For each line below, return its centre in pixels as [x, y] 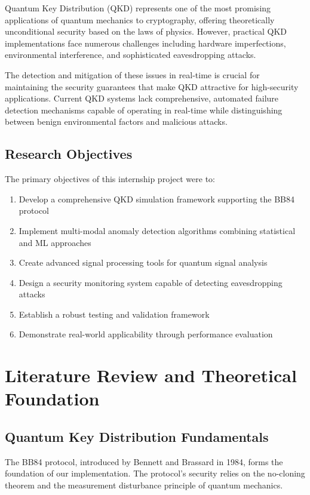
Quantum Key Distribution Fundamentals [137, 437]
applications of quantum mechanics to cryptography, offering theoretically [140, 19]
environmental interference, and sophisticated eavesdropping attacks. [131, 55]
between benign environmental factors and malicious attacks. [116, 122]
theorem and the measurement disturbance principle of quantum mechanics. [144, 485]
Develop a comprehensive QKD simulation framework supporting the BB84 [157, 199]
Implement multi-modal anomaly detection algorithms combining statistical [157, 230]
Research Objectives [69, 154]
